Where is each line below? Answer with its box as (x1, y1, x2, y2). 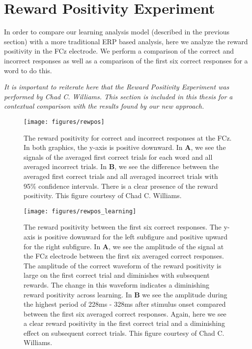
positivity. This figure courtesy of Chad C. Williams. (24, 190, 182, 201)
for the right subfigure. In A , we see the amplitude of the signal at (24, 241, 224, 251)
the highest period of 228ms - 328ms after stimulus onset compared (24, 299, 226, 309)
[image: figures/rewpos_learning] (24, 207, 137, 215)
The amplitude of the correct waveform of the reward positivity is (24, 260, 222, 270)
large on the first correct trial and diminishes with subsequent (24, 270, 210, 280)
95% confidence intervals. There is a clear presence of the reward (24, 180, 218, 191)
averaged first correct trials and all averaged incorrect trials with (24, 171, 218, 181)
